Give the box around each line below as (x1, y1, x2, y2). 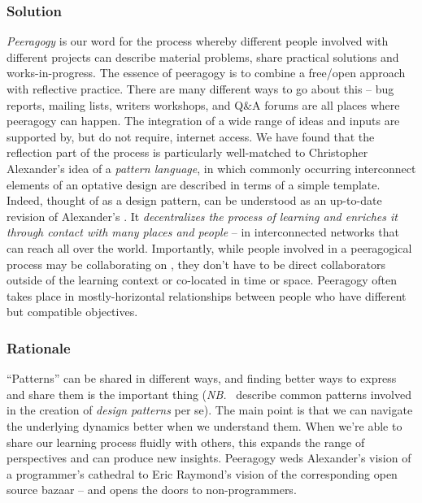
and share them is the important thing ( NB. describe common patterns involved (7, 385, 411, 402)
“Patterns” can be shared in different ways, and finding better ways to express (7, 370, 397, 387)
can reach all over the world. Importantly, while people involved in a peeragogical (7, 239, 412, 256)
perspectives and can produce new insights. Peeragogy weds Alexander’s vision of (7, 449, 411, 466)
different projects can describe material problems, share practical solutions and (7, 48, 399, 65)
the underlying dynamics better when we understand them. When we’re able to (7, 417, 402, 434)
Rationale (7, 337, 71, 358)
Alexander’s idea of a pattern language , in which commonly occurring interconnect (7, 159, 416, 176)
